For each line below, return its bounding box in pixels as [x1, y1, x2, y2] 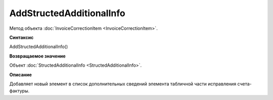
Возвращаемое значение [9, 53, 66, 59]
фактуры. [9, 88, 30, 94]
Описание [9, 71, 32, 78]
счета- [237, 81, 252, 87]
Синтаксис [9, 34, 34, 40]
